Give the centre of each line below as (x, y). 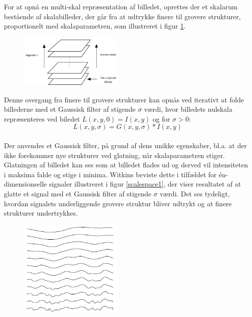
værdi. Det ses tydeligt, (195, 193)
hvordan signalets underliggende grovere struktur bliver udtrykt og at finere (118, 203)
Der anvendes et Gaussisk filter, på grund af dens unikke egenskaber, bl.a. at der (126, 145)
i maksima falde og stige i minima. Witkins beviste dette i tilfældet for (110, 174)
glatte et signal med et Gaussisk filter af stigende (78, 193)
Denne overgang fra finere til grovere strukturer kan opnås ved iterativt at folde (124, 99)
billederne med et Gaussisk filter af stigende (70, 109)
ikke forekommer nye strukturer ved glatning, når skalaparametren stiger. (114, 155)
